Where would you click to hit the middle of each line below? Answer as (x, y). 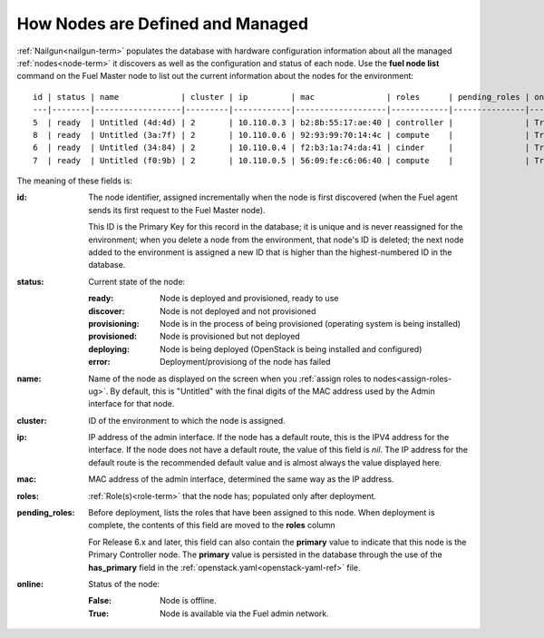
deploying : (109, 348)
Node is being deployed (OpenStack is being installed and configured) (291, 348)
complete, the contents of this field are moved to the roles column (212, 525)
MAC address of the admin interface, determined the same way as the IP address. (241, 479)
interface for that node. (131, 404)
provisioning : (114, 323)
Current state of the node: (137, 281)
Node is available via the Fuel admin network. (245, 613)
